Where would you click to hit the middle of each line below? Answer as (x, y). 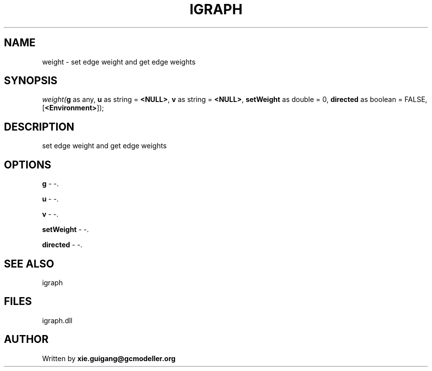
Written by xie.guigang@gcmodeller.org (109, 358)
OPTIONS (28, 165)
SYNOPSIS (31, 81)
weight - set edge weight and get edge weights (119, 62)
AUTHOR (26, 339)
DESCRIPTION (39, 127)
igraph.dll (57, 320)
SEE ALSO (29, 264)
